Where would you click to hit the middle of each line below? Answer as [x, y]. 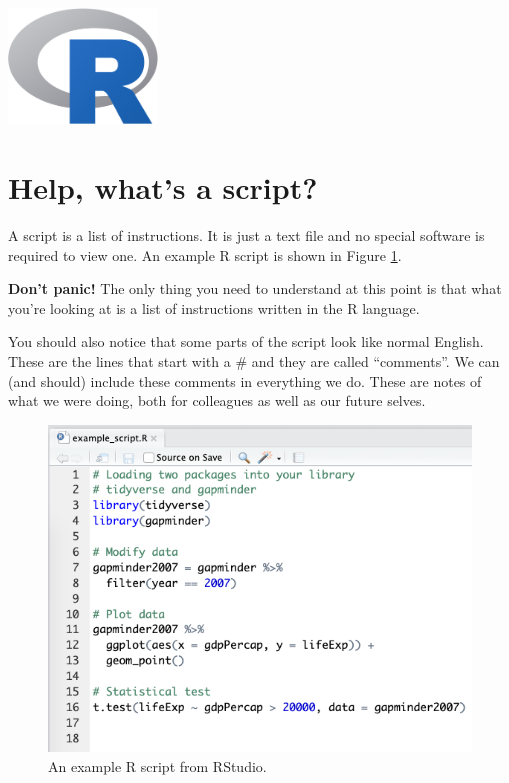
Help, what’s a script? [163, 187]
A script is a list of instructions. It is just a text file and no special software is [246, 234]
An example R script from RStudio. [157, 765]
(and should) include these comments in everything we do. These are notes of [245, 380]
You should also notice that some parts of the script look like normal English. [246, 341]
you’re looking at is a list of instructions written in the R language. [214, 307]
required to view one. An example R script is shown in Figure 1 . [205, 254]
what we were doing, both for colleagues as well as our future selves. [217, 400]
